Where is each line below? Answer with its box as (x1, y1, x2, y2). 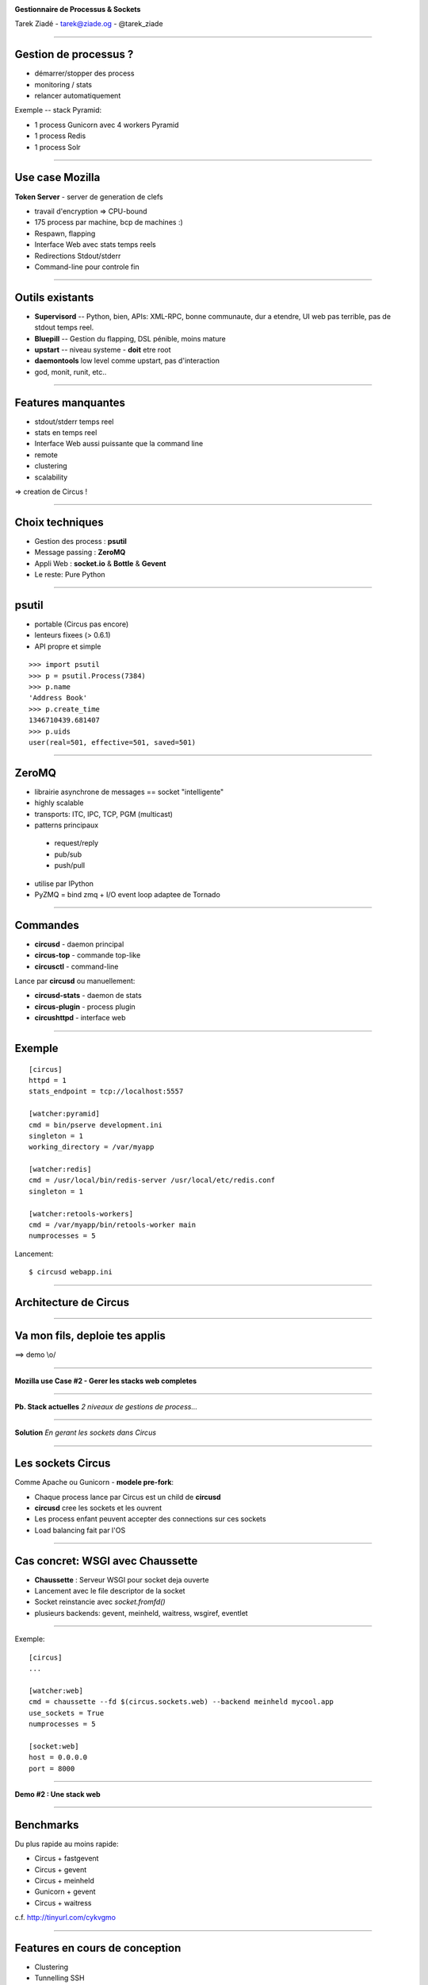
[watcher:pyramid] (29, 1109, 101, 1119)
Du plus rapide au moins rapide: (14, 1839, 119, 1848)
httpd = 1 (29, 1076, 67, 1085)
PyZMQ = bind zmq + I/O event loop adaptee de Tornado (34, 889, 221, 899)
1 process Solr (34, 142, 81, 152)
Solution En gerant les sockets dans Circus (14, 1428, 157, 1437)
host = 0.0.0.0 (29, 1753, 88, 1762)
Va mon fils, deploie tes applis (14, 1329, 166, 1343)
